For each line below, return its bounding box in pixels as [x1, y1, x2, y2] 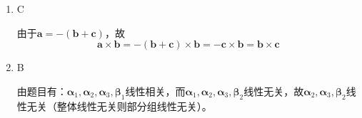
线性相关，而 [125, 83, 186, 98]
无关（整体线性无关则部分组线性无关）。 [26, 98, 212, 113]
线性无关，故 [243, 83, 304, 98]
